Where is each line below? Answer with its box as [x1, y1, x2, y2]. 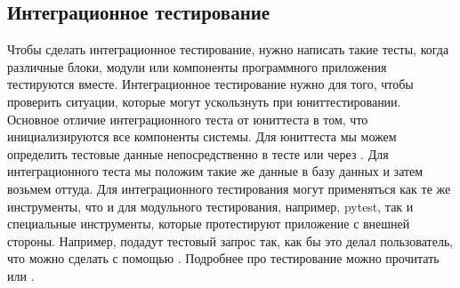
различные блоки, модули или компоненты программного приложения [7, 57, 387, 76]
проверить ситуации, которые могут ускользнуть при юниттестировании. [7, 92, 401, 110]
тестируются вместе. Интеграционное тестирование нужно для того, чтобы [7, 75, 414, 93]
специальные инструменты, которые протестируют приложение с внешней [7, 214, 410, 233]
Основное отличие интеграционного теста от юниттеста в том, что [7, 109, 368, 128]
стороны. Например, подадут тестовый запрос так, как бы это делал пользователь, [7, 231, 454, 250]
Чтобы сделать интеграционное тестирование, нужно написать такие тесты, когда [7, 40, 449, 59]
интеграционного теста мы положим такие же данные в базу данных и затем [7, 162, 424, 180]
